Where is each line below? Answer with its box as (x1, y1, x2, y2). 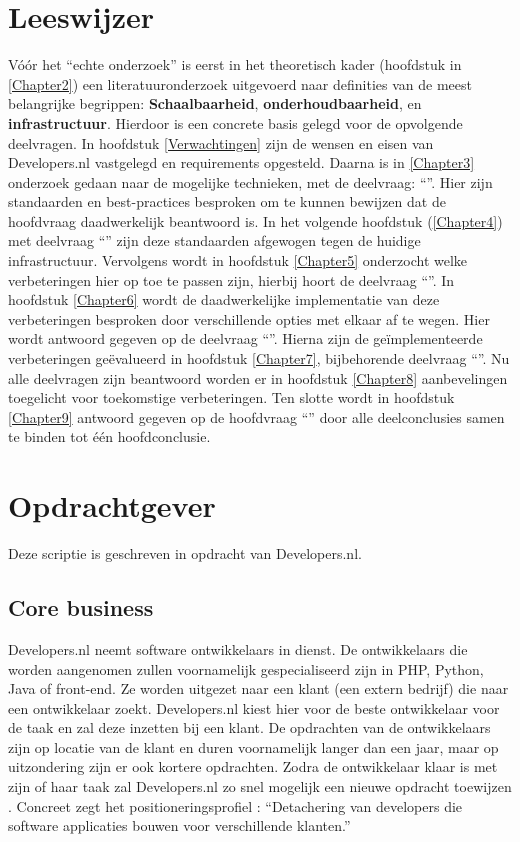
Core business (8, 592, 154, 623)
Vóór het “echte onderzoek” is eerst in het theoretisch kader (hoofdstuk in (8, 54, 462, 75)
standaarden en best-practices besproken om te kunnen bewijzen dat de (8, 191, 446, 212)
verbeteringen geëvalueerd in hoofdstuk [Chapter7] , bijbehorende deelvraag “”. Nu (8, 348, 510, 369)
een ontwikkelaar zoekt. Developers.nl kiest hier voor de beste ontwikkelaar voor (8, 697, 500, 718)
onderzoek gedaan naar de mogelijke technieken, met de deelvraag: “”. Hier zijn (8, 171, 493, 192)
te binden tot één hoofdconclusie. (8, 426, 211, 447)
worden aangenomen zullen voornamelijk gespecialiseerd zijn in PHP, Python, (8, 658, 484, 679)
